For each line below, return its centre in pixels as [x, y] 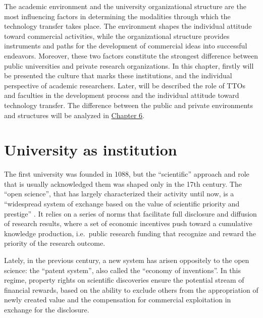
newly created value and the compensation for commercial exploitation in [118, 300]
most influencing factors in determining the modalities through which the [117, 16]
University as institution [91, 150]
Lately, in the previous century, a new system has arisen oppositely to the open [127, 260]
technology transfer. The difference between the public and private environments [129, 105]
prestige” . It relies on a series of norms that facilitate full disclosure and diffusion [130, 213]
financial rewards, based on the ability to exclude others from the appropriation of [131, 289]
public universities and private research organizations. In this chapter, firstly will [129, 65]
